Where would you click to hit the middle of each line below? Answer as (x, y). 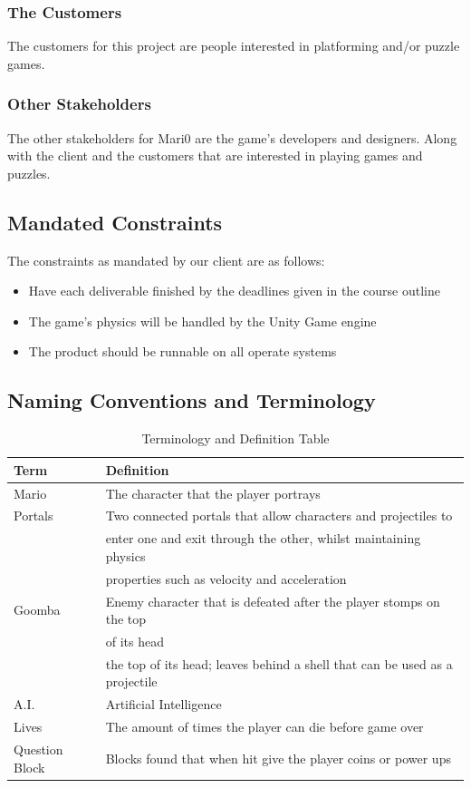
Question (38, 749)
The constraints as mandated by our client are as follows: (166, 260)
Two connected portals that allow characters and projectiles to (279, 516)
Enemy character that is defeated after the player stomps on (273, 601)
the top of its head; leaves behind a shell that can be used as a (279, 663)
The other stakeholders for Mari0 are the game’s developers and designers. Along (232, 137)
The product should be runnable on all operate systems (183, 351)
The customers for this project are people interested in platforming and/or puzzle (234, 46)
